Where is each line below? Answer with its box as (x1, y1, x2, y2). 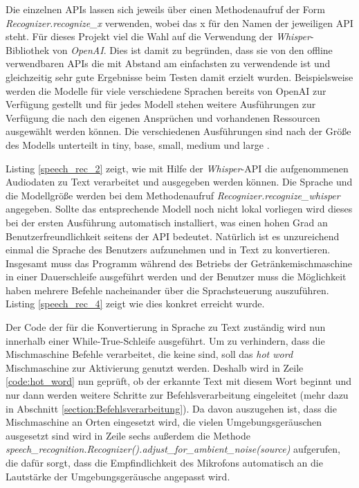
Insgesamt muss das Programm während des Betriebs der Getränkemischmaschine (6, 255, 353, 270)
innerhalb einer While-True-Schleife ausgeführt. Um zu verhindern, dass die (6, 333, 325, 347)
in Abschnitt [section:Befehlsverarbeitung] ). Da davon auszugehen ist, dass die (6, 401, 337, 415)
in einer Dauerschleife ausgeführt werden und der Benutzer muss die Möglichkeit (6, 269, 347, 284)
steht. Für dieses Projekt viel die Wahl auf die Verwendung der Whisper (6, 29, 311, 44)
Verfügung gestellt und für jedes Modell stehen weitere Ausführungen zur (6, 97, 316, 111)
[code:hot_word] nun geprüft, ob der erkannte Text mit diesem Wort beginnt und (6, 374, 352, 388)
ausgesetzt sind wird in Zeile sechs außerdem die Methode (6, 428, 250, 442)
